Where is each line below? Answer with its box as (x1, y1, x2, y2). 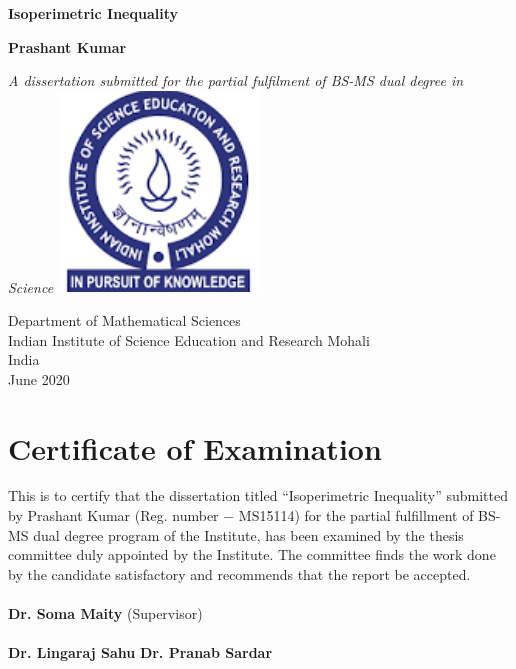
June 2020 (8, 368, 70, 389)
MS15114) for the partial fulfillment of (238, 505, 474, 526)
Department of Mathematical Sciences (8, 309, 241, 330)
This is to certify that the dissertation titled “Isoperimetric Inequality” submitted (8, 485, 508, 506)
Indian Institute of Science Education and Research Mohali (8, 329, 370, 350)
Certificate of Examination (8, 427, 382, 468)
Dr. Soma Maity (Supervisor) (8, 603, 203, 624)
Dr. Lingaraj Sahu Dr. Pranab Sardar (8, 642, 273, 663)
